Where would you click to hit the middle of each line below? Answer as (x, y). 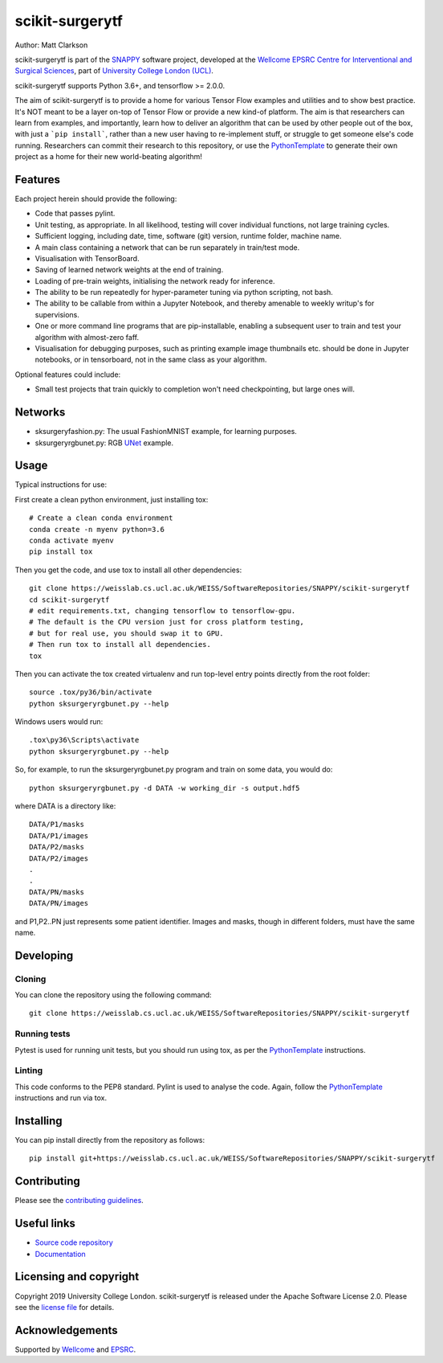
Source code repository (74, 1242)
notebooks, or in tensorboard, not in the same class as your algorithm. (151, 360)
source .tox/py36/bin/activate (91, 692)
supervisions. (57, 314)
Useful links (45, 1224)
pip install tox (61, 552)
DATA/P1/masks (57, 825)
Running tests (43, 1034)
